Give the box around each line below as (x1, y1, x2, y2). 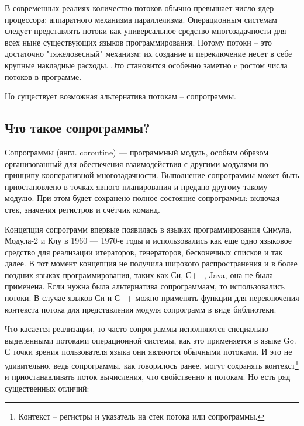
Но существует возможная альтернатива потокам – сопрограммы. (5, 90, 236, 102)
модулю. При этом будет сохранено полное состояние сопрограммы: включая (5, 192, 280, 204)
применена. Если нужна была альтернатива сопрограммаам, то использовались (5, 280, 285, 292)
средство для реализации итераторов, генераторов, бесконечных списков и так (5, 245, 283, 258)
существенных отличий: (5, 382, 89, 394)
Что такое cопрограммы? (5, 119, 150, 137)
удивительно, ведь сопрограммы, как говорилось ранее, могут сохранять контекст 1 (5, 358, 299, 371)
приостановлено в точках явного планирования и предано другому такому (5, 180, 268, 192)
